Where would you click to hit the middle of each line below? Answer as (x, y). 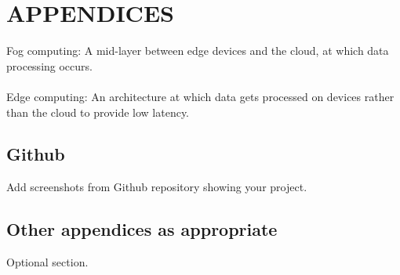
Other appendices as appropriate (142, 229)
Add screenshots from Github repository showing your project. (157, 187)
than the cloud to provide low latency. (98, 112)
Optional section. (47, 262)
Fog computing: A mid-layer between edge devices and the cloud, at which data (198, 51)
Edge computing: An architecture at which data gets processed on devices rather (200, 96)
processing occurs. (49, 65)
